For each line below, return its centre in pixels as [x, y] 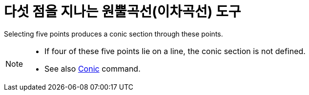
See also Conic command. [93, 68]
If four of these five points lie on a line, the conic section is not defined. [175, 51]
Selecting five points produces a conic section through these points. [113, 34]
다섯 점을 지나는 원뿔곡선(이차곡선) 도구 [123, 12]
